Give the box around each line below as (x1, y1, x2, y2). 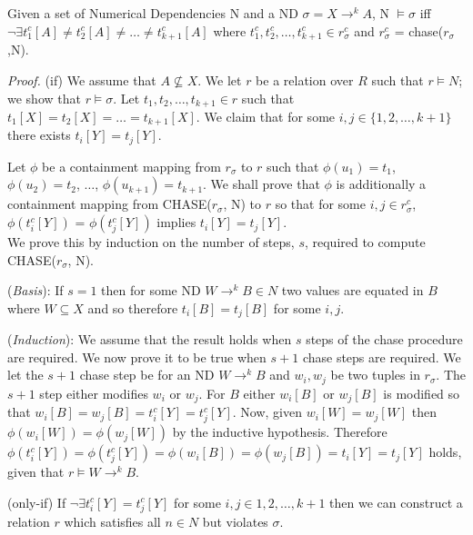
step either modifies (39, 383, 148, 402)
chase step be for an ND (79, 365, 215, 384)
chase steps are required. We (302, 347, 461, 366)
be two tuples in (330, 365, 420, 384)
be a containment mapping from (42, 156, 221, 175)
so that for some (275, 194, 366, 213)
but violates (202, 512, 268, 531)
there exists (7, 125, 71, 144)
